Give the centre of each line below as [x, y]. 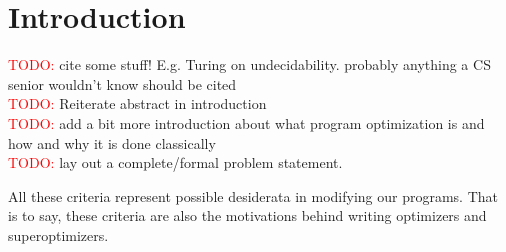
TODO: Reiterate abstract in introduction [137, 103]
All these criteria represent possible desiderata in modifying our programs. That [253, 195]
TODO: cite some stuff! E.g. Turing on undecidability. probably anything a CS [249, 64]
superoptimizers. [58, 234]
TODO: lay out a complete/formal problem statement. [175, 162]
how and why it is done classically [112, 142]
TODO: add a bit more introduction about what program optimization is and [246, 122]
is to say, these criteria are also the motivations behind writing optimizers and [247, 215]
